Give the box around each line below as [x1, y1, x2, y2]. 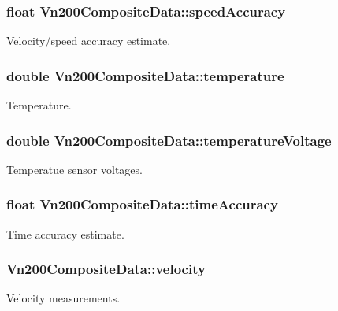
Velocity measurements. [6, 290, 121, 306]
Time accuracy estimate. [6, 225, 124, 242]
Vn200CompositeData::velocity [6, 259, 206, 279]
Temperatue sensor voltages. [6, 161, 143, 177]
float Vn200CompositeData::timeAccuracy [6, 194, 278, 214]
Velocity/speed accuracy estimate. [6, 32, 171, 49]
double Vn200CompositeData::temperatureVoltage [6, 130, 332, 150]
